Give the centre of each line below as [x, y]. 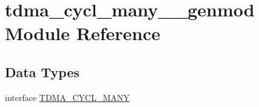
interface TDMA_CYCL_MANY [67, 97]
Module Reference [83, 33]
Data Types [42, 71]
